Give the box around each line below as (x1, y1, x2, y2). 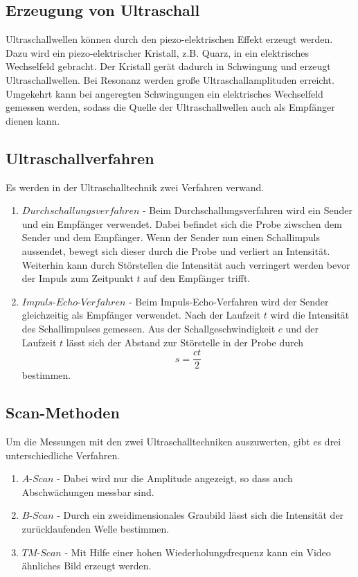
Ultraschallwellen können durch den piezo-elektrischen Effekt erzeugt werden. (6, 32, 333, 46)
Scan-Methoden (6, 402, 120, 423)
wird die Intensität (270, 308, 350, 322)
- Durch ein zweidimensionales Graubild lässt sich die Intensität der (57, 508, 344, 522)
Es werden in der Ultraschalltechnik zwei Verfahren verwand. (6, 179, 265, 194)
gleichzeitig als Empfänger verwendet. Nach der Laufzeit (21, 308, 261, 322)
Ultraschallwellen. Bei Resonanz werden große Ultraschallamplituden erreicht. (6, 72, 334, 87)
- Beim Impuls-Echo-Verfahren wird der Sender (129, 294, 329, 308)
